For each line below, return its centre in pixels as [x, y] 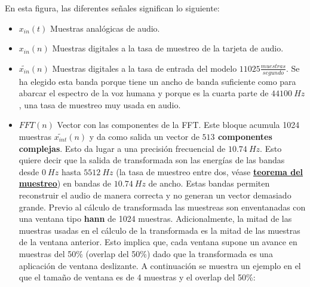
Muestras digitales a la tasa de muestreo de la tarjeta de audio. [168, 48]
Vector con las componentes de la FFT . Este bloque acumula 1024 [178, 125]
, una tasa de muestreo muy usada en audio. [100, 104]
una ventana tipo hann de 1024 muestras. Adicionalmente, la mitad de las [155, 219]
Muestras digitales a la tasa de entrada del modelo [145, 68]
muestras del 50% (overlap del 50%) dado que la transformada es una [146, 253]
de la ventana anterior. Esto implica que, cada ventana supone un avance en [158, 242]
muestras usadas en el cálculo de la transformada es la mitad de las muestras [159, 230]
